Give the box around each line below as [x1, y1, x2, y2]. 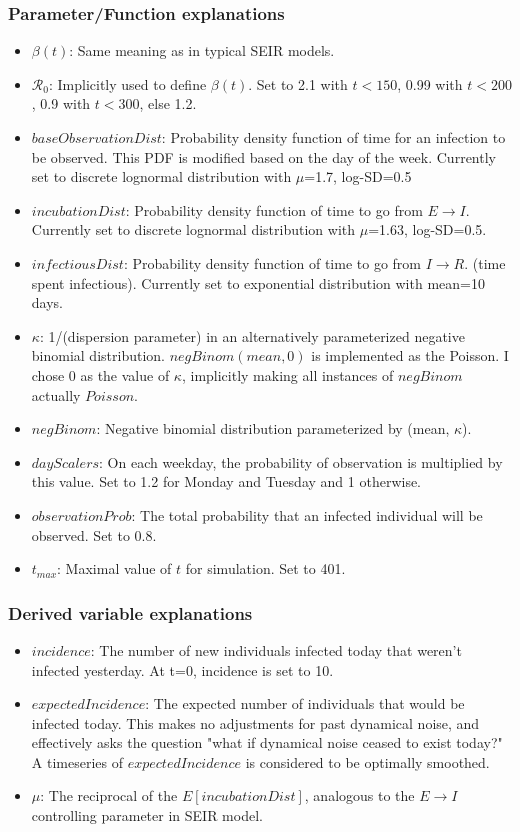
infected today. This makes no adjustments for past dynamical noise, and [31, 712, 480, 733]
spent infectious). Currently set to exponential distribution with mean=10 [31, 272, 485, 293]
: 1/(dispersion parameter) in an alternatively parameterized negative [39, 325, 465, 346]
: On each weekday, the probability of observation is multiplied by [99, 451, 503, 472]
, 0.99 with [397, 73, 463, 94]
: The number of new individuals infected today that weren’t [90, 639, 462, 660]
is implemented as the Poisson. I [311, 345, 509, 366]
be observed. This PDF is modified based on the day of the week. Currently [31, 146, 496, 167]
